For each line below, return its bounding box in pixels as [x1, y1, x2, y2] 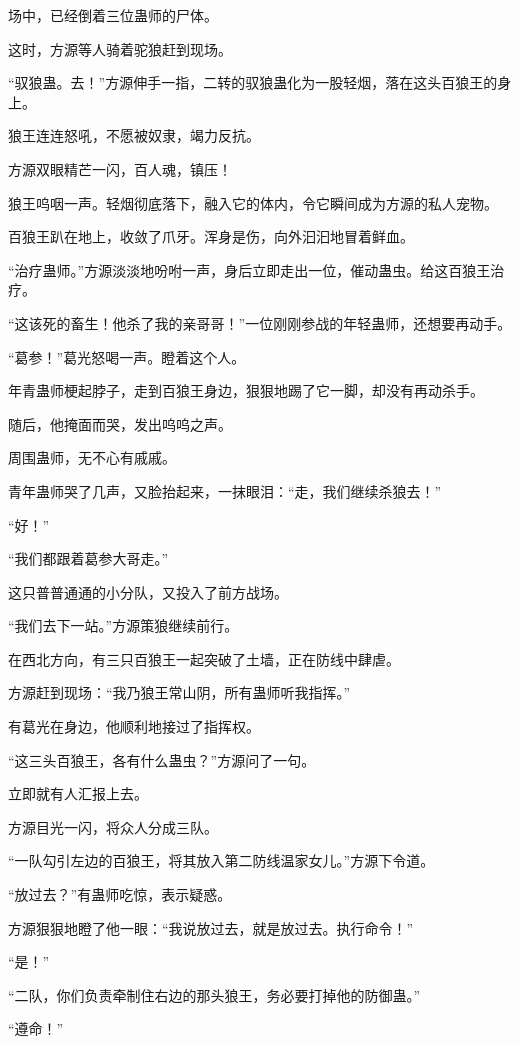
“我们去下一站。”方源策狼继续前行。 [8, 615, 239, 636]
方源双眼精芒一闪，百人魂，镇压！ [8, 158, 232, 179]
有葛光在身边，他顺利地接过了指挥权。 [8, 716, 260, 737]
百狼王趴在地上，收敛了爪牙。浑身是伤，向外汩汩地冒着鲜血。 [8, 226, 414, 247]
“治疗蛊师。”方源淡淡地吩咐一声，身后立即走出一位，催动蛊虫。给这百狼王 [8, 259, 491, 280]
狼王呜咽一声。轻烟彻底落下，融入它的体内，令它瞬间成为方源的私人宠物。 [8, 192, 498, 213]
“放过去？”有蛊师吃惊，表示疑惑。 [8, 884, 232, 905]
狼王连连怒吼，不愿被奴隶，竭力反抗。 [8, 125, 260, 146]
